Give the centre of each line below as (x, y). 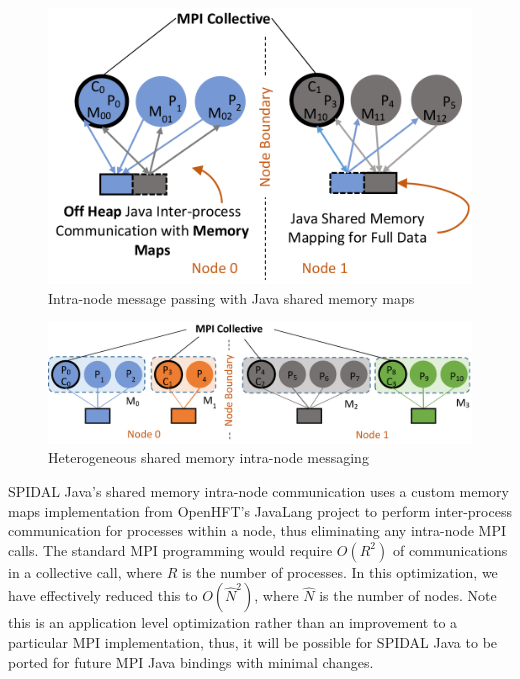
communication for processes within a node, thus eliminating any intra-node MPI (257, 530)
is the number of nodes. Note (408, 595)
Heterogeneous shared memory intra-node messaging (208, 457)
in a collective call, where (85, 571)
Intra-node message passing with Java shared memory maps (231, 297)
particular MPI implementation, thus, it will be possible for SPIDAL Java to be (253, 642)
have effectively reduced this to (103, 595)
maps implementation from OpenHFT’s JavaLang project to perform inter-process (260, 510)
